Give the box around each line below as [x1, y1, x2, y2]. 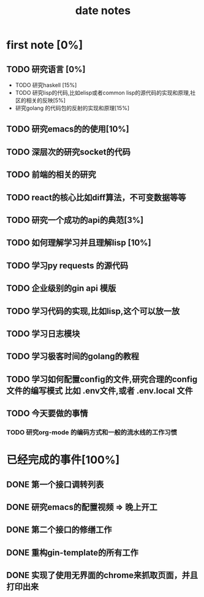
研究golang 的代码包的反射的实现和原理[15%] [15, 105, 130, 111]
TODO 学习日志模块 [6, 328, 80, 339]
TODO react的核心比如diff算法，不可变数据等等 [6, 192, 186, 203]
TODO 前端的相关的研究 [6, 170, 96, 180]
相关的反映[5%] [26, 97, 66, 104]
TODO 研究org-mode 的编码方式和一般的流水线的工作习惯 [6, 428, 178, 437]
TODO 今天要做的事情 [6, 408, 88, 419]
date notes [75, 4, 131, 18]
